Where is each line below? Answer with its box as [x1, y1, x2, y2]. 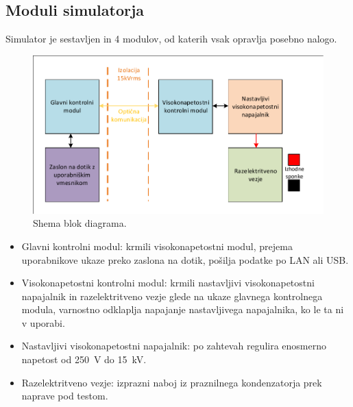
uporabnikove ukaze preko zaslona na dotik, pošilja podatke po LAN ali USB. [21, 252, 349, 267]
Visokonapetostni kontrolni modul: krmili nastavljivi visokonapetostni [21, 275, 315, 290]
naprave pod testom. [21, 388, 108, 403]
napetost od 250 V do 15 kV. [21, 352, 147, 367]
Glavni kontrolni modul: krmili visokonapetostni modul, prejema [21, 238, 293, 253]
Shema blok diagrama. [33, 216, 127, 230]
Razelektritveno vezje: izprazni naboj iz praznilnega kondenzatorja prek [21, 375, 322, 389]
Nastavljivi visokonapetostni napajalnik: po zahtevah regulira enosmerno [21, 338, 327, 353]
